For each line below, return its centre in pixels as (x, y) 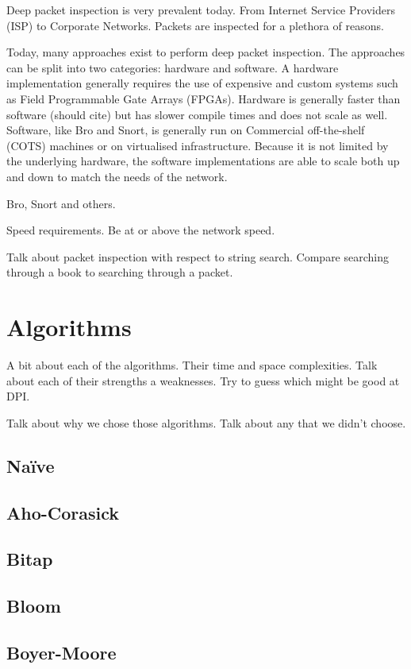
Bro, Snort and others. (61, 203)
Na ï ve (31, 465)
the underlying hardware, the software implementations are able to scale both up (203, 161)
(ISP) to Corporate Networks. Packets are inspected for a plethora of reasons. (195, 25)
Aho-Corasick (63, 512)
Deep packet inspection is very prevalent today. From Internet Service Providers (201, 10)
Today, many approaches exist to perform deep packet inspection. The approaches (206, 52)
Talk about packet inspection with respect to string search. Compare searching (198, 256)
